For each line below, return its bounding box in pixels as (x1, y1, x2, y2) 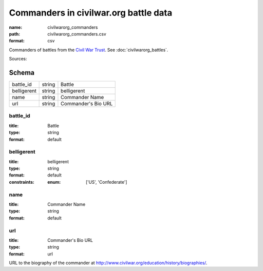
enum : (47, 179, 61, 185)
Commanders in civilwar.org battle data (9, 7, 172, 18)
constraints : (9, 179, 35, 185)
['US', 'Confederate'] (86, 179, 128, 185)
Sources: (9, 56, 27, 62)
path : (9, 31, 20, 37)
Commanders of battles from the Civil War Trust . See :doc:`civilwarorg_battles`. (9, 47, 168, 53)
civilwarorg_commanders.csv (47, 31, 107, 37)
